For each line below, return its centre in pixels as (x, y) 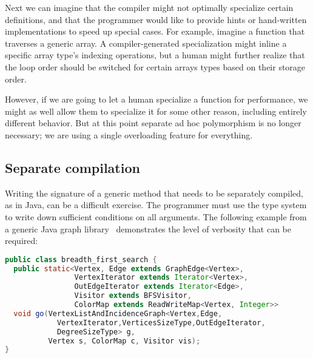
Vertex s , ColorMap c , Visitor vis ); (124, 341)
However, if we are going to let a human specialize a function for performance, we (156, 99)
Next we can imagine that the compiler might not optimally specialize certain (149, 7)
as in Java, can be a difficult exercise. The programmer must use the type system (156, 205)
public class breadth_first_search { (81, 259)
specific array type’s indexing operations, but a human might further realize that (155, 55)
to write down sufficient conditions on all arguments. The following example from (156, 216)
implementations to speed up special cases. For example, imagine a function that (155, 31)
